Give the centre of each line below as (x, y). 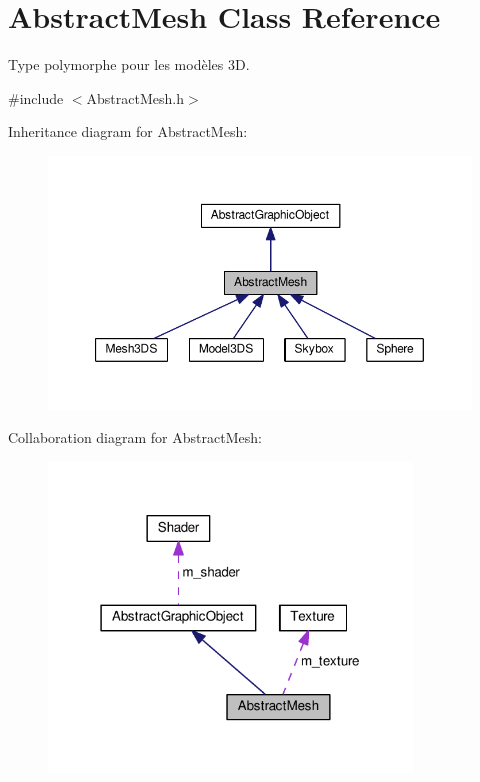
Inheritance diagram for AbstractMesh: (128, 131)
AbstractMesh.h (135, 97)
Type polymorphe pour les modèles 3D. (129, 64)
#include (36, 97)
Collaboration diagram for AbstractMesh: (135, 437)
